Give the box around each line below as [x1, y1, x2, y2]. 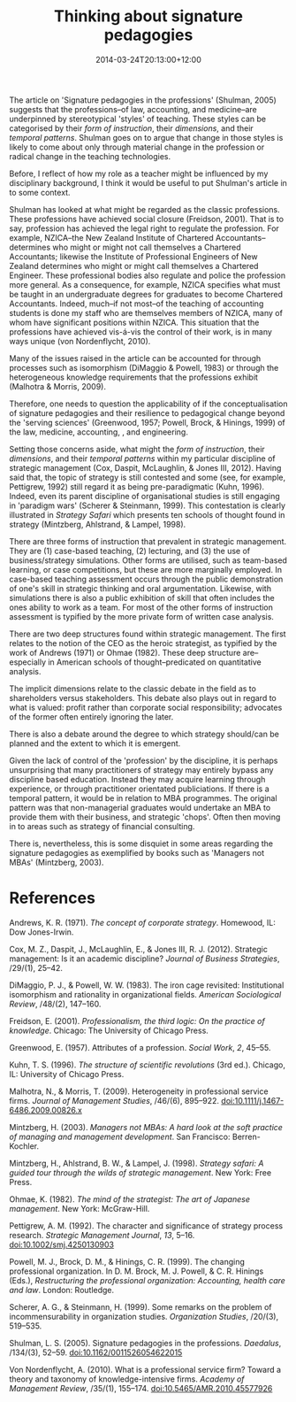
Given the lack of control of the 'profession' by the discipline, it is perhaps [9, 755, 278, 766]
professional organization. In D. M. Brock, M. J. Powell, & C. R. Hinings [9, 1266, 264, 1276]
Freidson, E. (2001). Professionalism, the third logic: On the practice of [9, 1015, 265, 1026]
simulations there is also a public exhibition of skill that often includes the [9, 592, 276, 603]
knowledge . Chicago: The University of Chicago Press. [9, 1025, 209, 1036]
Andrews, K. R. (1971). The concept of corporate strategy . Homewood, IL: [9, 917, 277, 928]
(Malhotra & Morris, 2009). [9, 381, 106, 391]
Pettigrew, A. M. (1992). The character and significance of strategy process [9, 1220, 284, 1231]
